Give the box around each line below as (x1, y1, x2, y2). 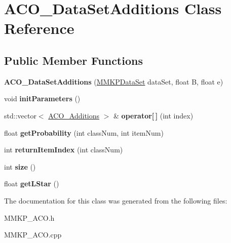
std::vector (4, 110, 36, 120)
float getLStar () (4, 178, 59, 189)
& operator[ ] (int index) (113, 110, 194, 120)
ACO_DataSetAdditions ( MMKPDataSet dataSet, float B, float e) (4, 76, 223, 87)
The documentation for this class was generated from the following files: (4, 195, 227, 206)
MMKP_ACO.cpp (4, 229, 62, 240)
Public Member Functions (4, 52, 143, 68)
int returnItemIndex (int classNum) (4, 144, 123, 155)
